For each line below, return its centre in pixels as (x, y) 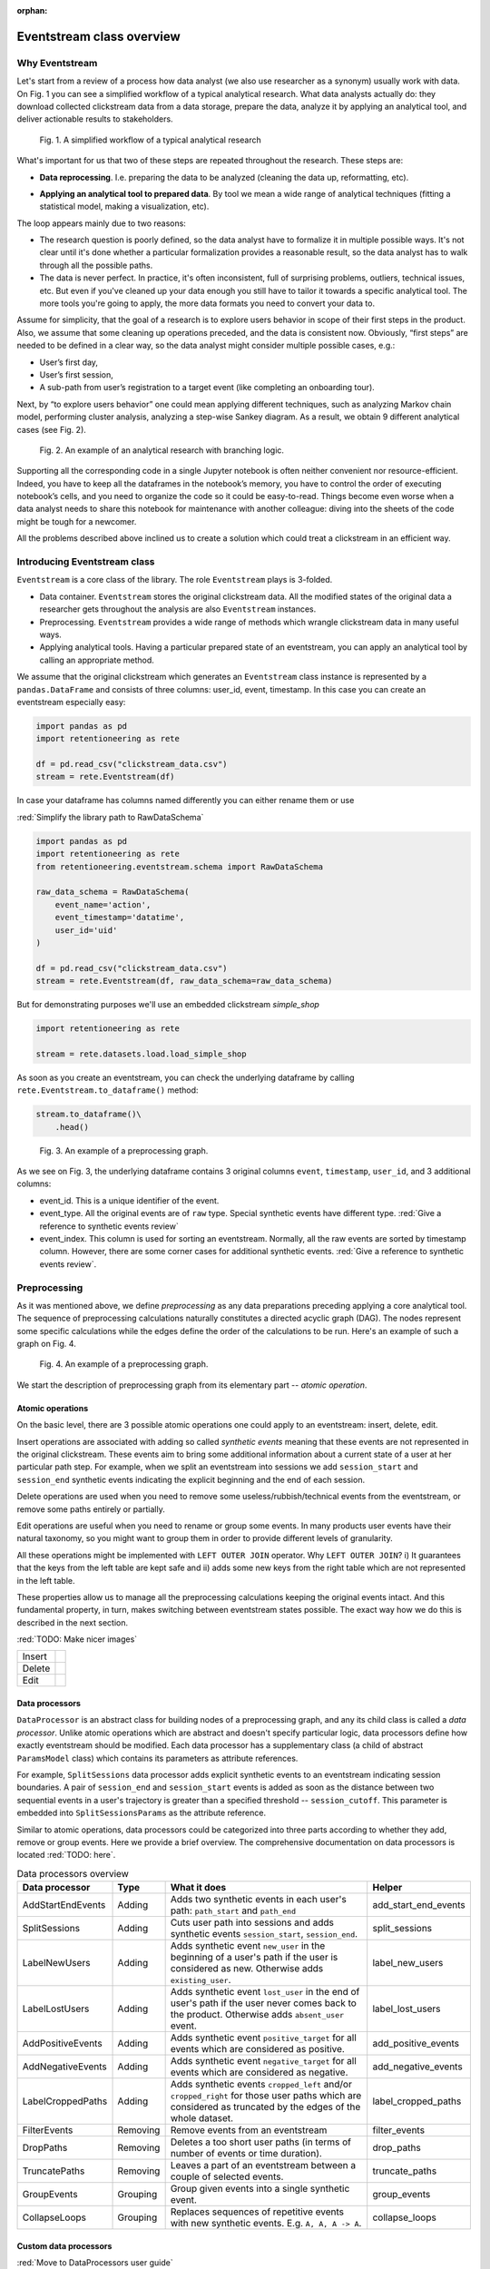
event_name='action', (103, 904)
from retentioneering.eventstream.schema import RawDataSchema (180, 866)
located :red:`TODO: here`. (66, 1855)
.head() (72, 1127)
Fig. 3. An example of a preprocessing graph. (124, 1150)
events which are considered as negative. (259, 2072)
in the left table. (46, 1580)
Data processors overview (73, 1873)
